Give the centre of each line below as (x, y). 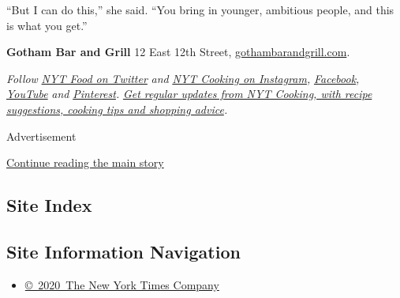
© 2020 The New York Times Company (122, 284)
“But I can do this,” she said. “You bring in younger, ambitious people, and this (200, 9)
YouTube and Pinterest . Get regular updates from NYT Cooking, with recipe (189, 94)
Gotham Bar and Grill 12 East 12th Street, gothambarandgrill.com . (178, 52)
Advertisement (41, 136)
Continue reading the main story (85, 162)
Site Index (49, 205)
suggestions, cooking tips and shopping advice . (117, 109)
